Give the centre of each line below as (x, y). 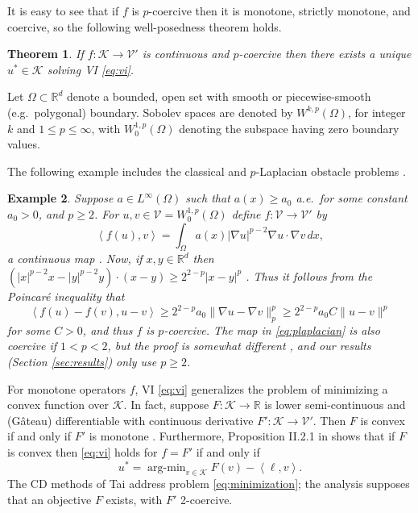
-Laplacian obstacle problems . (331, 171)
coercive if (32, 346)
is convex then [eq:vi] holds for (83, 451)
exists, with (134, 500)
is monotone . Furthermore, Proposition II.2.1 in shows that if (242, 436)
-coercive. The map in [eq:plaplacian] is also (272, 329)
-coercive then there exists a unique (325, 54)
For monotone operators (67, 388)
